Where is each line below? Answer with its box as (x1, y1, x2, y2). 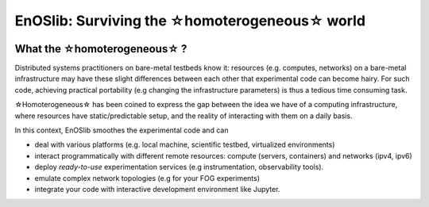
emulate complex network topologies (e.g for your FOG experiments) (34, 173, 261, 182)
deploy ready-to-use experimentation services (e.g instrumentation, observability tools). (34, 163, 324, 172)
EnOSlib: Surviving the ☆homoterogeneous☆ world (14, 12, 365, 29)
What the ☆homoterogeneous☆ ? (14, 42, 187, 56)
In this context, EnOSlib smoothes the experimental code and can (14, 125, 229, 135)
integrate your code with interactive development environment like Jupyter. (34, 184, 280, 194)
